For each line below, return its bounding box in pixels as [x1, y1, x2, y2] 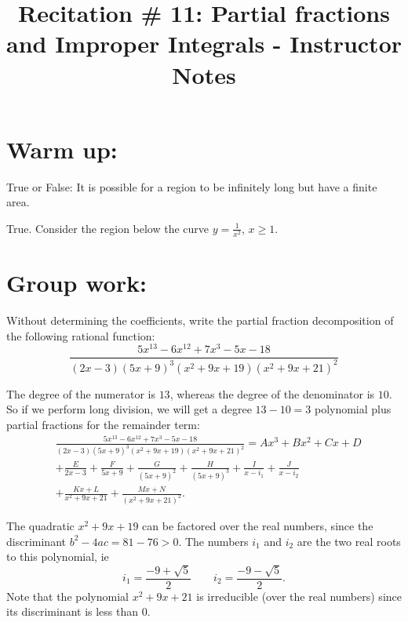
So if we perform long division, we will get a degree [6, 401, 252, 417]
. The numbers [178, 533, 249, 549]
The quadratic [6, 518, 75, 533]
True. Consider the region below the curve [6, 220, 209, 236]
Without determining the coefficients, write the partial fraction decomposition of [6, 312, 394, 329]
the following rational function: [6, 327, 155, 344]
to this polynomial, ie [6, 548, 109, 565]
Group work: [6, 267, 147, 299]
